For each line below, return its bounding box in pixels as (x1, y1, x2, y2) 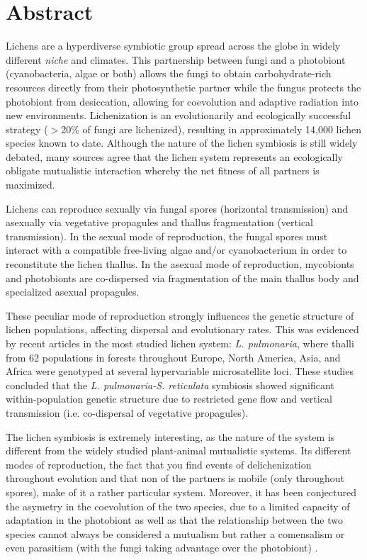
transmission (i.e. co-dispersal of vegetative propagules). (6, 405, 249, 420)
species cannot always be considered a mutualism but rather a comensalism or (6, 526, 345, 541)
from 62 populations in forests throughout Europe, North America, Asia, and (6, 349, 341, 364)
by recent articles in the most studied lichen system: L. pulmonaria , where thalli (6, 336, 354, 350)
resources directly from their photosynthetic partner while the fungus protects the (6, 79, 361, 94)
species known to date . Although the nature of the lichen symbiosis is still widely (6, 135, 358, 150)
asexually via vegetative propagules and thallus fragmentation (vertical (6, 215, 313, 230)
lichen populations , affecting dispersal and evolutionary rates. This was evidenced (6, 322, 359, 337)
